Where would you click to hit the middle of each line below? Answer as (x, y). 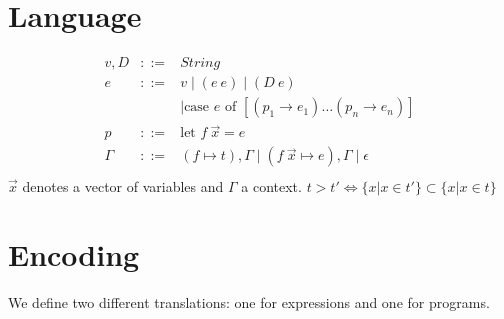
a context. (271, 185)
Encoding (74, 254)
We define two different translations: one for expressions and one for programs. (249, 302)
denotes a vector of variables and (123, 185)
